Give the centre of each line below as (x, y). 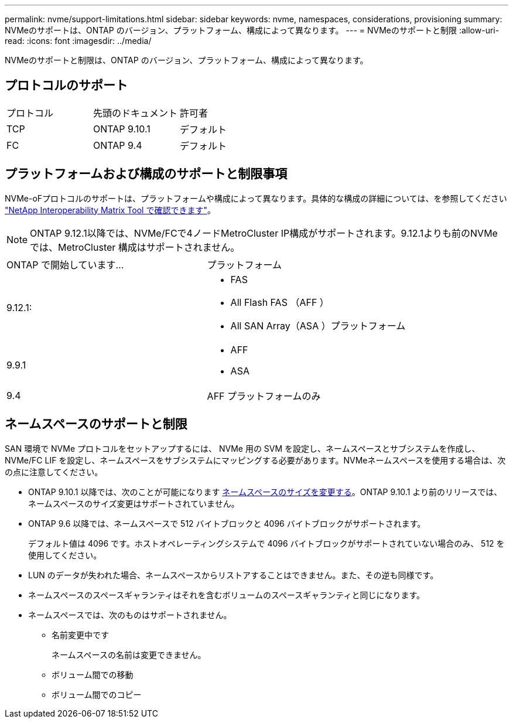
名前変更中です (80, 635)
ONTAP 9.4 (118, 145)
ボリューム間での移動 (93, 674)
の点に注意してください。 (54, 472)
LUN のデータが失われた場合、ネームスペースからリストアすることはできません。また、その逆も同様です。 (233, 575)
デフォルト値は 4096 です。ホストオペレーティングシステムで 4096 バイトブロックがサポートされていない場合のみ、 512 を (266, 543)
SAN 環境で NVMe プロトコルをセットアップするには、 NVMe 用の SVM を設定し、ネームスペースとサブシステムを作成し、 (242, 448)
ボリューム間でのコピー (97, 694)
